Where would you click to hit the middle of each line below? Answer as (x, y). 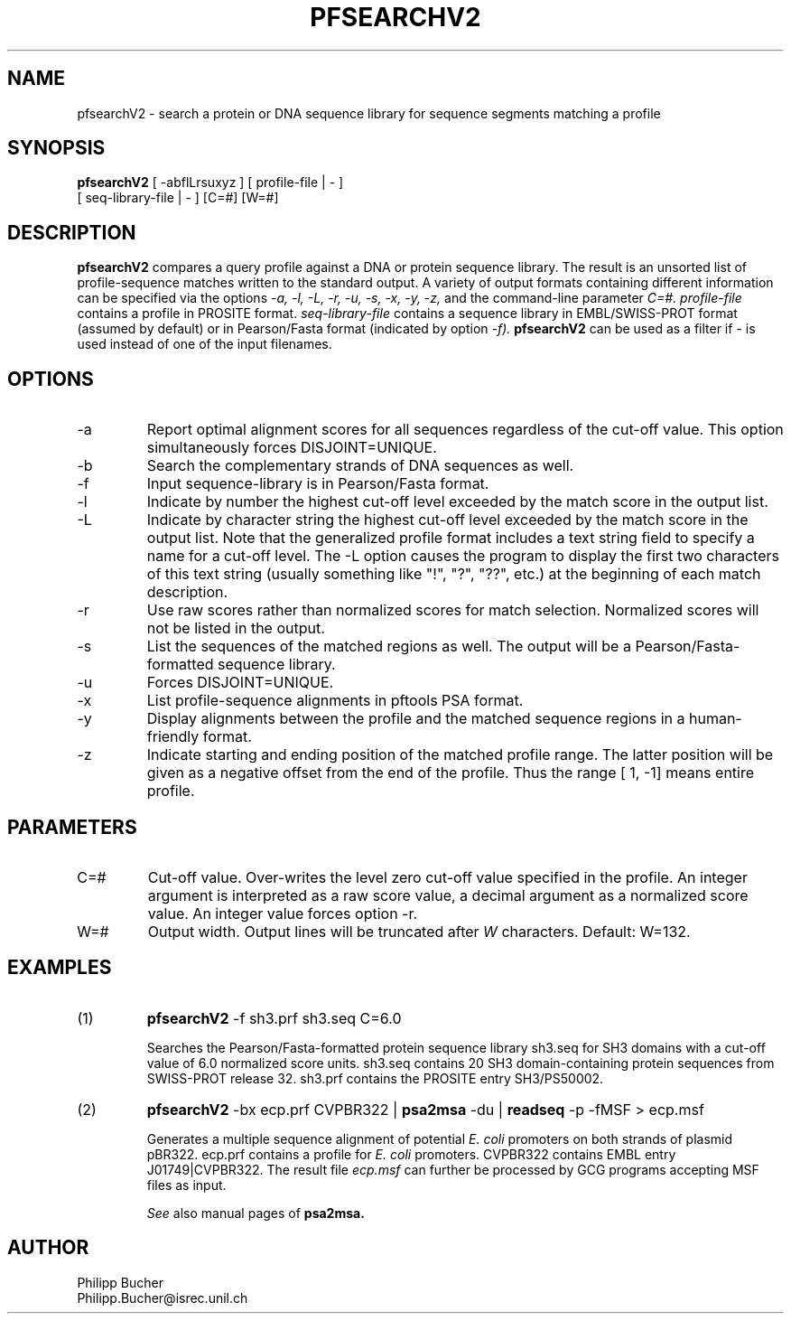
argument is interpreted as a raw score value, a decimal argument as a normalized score (448, 895)
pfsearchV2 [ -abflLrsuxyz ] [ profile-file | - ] (210, 183)
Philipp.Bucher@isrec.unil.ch (163, 1298)
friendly (173, 737)
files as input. (186, 1185)
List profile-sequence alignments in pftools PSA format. (335, 701)
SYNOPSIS (56, 148)
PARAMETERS (72, 827)
